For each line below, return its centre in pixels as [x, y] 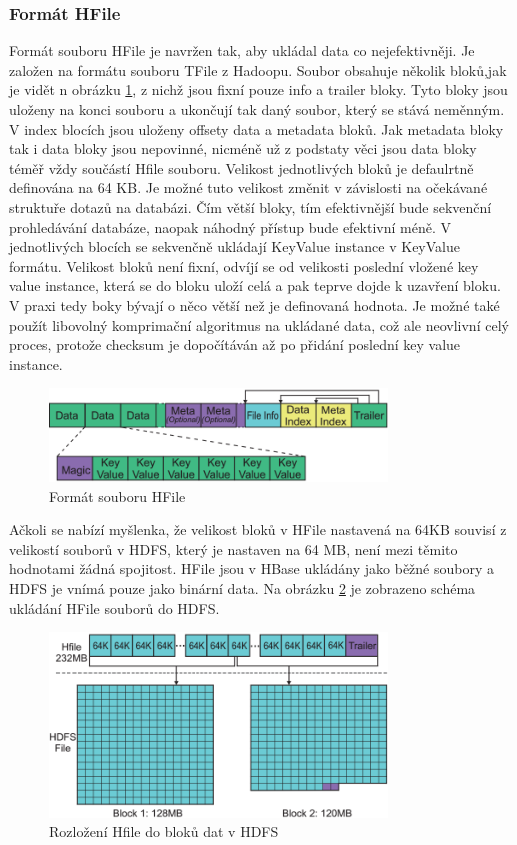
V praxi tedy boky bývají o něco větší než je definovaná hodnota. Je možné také [254, 304]
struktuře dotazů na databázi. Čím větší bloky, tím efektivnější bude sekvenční [250, 206]
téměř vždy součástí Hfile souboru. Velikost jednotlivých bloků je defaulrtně [241, 167]
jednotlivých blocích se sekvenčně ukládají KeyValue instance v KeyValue [234, 246]
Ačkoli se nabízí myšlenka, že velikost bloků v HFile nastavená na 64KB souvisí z [258, 529]
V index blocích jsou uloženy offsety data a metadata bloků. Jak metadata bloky [256, 128]
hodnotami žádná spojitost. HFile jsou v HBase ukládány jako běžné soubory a [252, 568]
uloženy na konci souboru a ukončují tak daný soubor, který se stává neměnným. [257, 109]
